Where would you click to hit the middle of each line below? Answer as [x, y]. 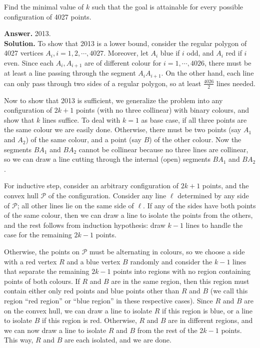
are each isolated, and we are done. [118, 340]
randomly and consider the [171, 261]
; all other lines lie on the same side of [75, 205]
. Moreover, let [126, 53]
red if [234, 53]
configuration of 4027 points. [48, 16]
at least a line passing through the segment [70, 73]
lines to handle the [214, 225]
